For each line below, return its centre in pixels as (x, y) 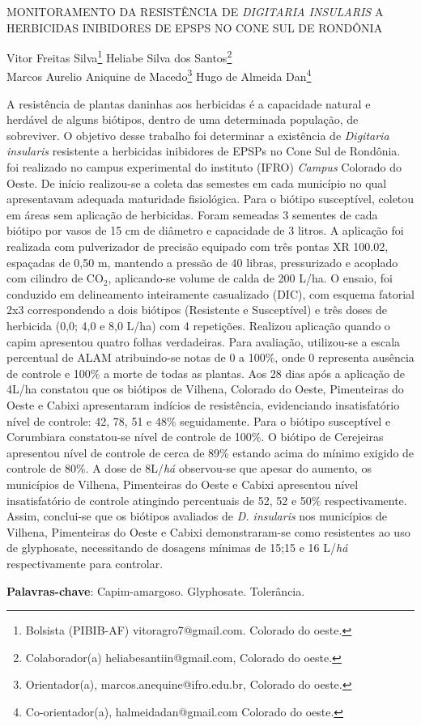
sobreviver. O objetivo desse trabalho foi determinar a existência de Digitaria (198, 135)
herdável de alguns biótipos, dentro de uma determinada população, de (183, 119)
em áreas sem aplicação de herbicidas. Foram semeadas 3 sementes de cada (192, 214)
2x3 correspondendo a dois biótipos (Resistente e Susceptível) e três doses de (197, 310)
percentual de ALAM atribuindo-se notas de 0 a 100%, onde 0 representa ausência (210, 357)
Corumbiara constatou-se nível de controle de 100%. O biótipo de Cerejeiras (195, 437)
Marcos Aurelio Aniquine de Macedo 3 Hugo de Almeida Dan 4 (159, 75)
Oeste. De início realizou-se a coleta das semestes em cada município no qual (197, 183)
